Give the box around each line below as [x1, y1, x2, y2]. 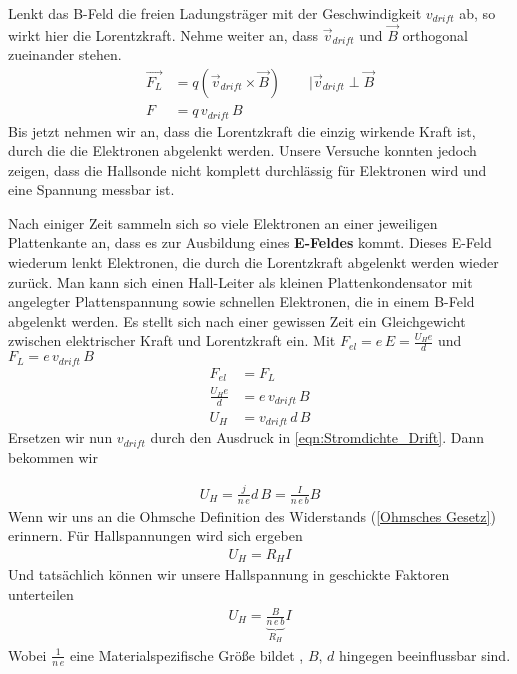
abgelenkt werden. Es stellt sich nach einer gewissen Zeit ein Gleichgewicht [8, 310, 466, 331]
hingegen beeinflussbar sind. [339, 644, 511, 665]
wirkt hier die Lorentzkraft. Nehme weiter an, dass [8, 24, 319, 45]
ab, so [459, 3, 496, 23]
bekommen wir [8, 446, 98, 467]
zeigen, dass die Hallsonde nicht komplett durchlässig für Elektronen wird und [8, 159, 487, 180]
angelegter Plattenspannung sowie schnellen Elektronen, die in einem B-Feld [8, 291, 475, 312]
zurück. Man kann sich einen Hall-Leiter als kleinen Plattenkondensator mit [8, 271, 473, 292]
